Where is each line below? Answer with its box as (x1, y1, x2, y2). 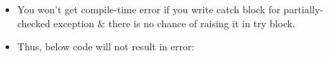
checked (17, 15, 51, 30)
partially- (283, 2, 323, 16)
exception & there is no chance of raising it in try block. (53, 15, 295, 30)
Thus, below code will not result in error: (17, 39, 195, 54)
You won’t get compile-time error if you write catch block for (17, 2, 280, 16)
